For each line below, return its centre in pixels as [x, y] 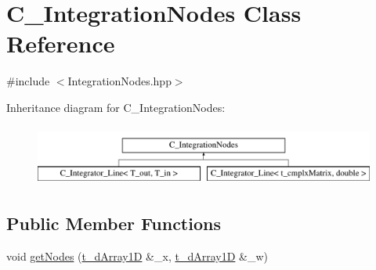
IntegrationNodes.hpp [119, 81]
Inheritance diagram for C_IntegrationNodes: [116, 107]
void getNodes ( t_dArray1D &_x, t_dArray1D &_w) [137, 256]
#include [28, 81]
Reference [61, 43]
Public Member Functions [114, 223]
